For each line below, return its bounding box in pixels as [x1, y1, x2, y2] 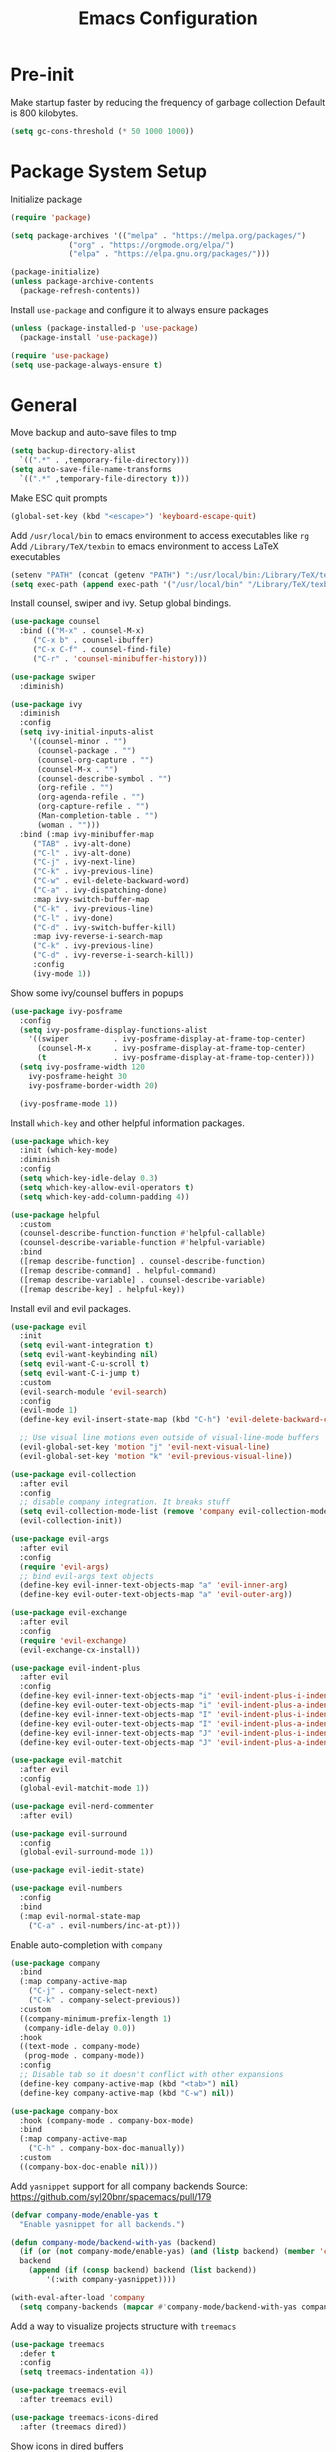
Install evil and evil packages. [10, 1302, 132, 1314]
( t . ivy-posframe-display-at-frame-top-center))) [36, 1053, 315, 1063]
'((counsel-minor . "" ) [28, 737, 128, 747]
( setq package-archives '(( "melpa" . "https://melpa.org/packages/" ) [10, 230, 307, 241]
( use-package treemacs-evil [10, 2385, 128, 2396]
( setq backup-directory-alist [10, 446, 137, 456]
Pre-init [10, 63, 75, 86]
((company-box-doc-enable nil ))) [19, 2162, 159, 2172]
